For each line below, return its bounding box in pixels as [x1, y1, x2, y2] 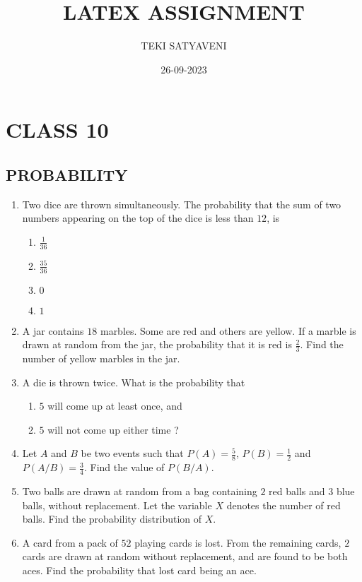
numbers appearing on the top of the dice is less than [22, 210, 254, 225]
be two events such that [81, 446, 184, 461]
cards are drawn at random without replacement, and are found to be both [22, 549, 348, 564]
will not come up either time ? [47, 422, 179, 436]
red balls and [269, 484, 325, 498]
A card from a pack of [22, 535, 118, 550]
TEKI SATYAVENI [141, 38, 227, 53]
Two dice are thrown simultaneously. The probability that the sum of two [22, 196, 341, 211]
